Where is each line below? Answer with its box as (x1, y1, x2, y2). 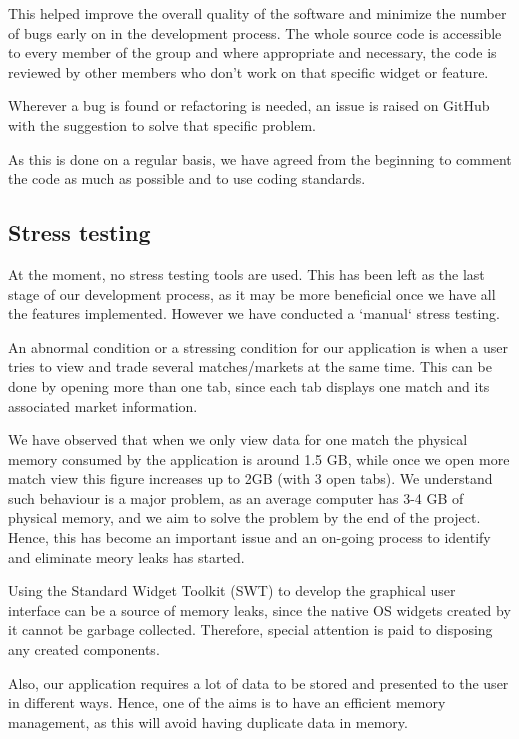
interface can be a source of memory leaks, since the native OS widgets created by (8, 599, 511, 620)
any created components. (8, 639, 160, 660)
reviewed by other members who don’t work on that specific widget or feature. (8, 61, 489, 82)
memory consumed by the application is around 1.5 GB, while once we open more (8, 448, 510, 469)
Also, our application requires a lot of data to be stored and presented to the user (8, 672, 509, 693)
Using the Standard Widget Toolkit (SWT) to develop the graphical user (8, 580, 456, 601)
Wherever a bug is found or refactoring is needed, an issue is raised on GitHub (8, 95, 490, 116)
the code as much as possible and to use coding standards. (8, 168, 366, 189)
